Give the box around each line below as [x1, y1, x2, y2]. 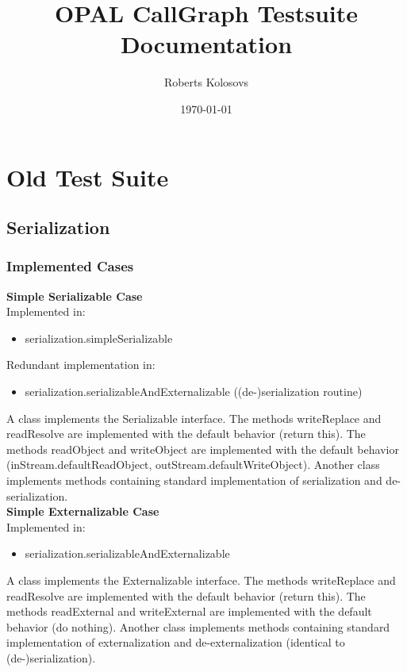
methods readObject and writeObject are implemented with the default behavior [6, 440, 399, 457]
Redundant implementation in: [6, 356, 156, 373]
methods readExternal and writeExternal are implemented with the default [6, 603, 372, 620]
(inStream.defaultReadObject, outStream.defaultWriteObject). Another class [6, 456, 380, 473]
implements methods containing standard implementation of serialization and [6, 472, 382, 489]
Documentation [120, 28, 293, 60]
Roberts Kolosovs [163, 74, 249, 90]
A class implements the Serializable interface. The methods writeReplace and [6, 409, 382, 426]
